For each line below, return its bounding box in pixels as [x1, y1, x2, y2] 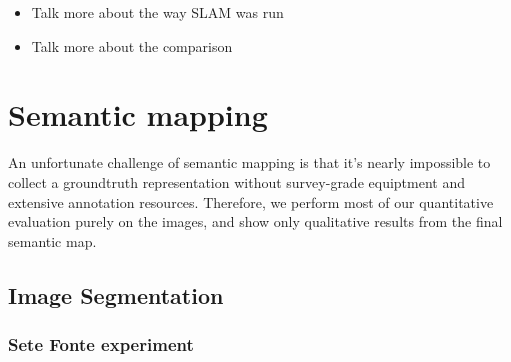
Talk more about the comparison [31, 35, 233, 56]
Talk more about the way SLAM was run [31, 2, 284, 22]
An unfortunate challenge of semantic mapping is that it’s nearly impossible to [8, 152, 491, 173]
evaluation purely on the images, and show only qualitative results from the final [8, 211, 503, 232]
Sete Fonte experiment [8, 331, 194, 356]
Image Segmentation [8, 279, 224, 310]
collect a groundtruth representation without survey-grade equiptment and [8, 171, 465, 192]
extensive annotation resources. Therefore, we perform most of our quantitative [8, 191, 494, 212]
